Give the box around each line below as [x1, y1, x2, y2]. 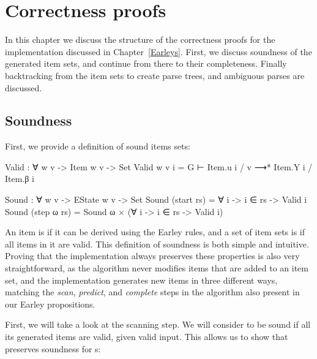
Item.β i [5, 172, 34, 185]
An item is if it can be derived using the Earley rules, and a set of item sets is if [5, 225, 305, 238]
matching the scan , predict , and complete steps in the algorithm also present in [5, 285, 300, 298]
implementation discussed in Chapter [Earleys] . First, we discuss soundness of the [5, 45, 312, 58]
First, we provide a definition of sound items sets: [5, 140, 190, 153]
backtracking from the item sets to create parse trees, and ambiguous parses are [5, 69, 305, 81]
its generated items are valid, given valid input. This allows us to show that [5, 330, 288, 343]
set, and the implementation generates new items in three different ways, [5, 273, 278, 286]
